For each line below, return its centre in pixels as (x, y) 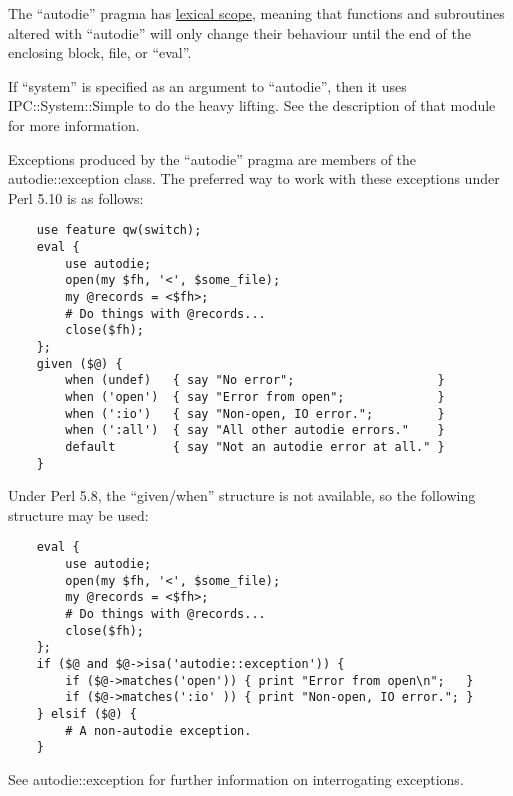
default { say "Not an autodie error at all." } (255, 446)
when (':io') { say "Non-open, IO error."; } (255, 413)
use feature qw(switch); (119, 230)
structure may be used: (78, 514)
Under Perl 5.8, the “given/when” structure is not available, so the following (242, 495)
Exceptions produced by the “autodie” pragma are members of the (212, 158)
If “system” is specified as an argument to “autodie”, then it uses (207, 85)
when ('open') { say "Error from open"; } (255, 396)
